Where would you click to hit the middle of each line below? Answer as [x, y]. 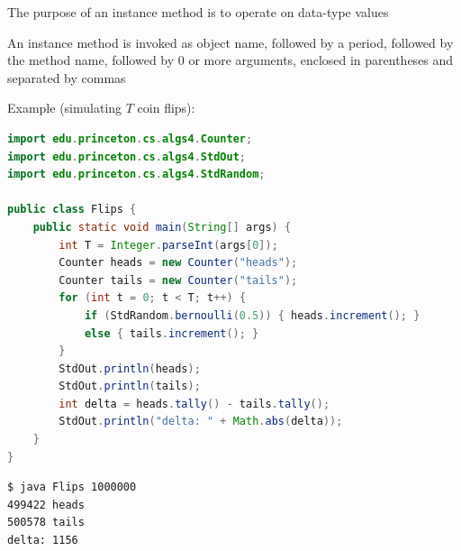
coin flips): [166, 108]
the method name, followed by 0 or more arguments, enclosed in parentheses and [230, 60]
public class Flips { [72, 210]
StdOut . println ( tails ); [130, 386]
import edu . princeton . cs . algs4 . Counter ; [130, 138]
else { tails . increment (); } [172, 333]
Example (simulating [65, 108]
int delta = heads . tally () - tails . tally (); [194, 404]
